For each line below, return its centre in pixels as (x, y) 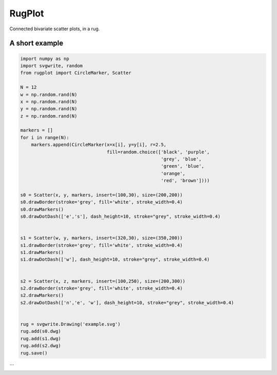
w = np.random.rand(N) (49, 94)
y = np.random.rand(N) (49, 109)
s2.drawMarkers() (42, 295)
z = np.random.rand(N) (49, 116)
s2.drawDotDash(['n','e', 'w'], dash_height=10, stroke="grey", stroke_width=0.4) (127, 302)
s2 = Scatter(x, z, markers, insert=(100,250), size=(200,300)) (103, 281)
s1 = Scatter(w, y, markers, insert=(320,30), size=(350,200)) (102, 238)
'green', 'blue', (183, 166)
